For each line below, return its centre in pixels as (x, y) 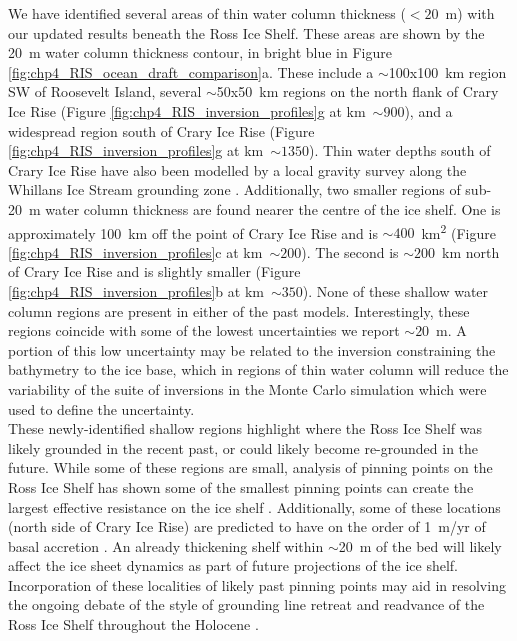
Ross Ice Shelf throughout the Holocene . (133, 624)
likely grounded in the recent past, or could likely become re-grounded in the (243, 447)
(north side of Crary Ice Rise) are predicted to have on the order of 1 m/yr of (247, 526)
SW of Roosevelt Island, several (105, 91)
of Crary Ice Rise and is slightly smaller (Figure (154, 271)
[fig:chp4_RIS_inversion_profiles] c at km (135, 251)
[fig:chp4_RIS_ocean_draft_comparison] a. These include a (191, 71)
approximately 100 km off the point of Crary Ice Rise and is (193, 232)
